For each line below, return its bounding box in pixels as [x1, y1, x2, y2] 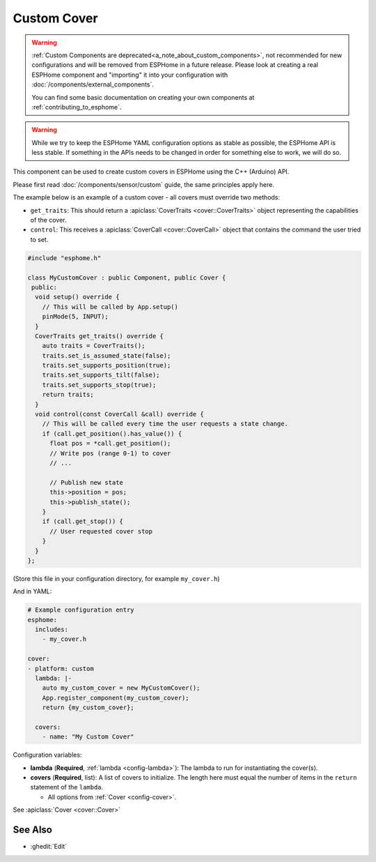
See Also [13, 824, 52, 836]
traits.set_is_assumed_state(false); [42, 351, 171, 359]
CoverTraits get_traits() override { [35, 332, 164, 340]
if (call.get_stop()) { [42, 517, 123, 526]
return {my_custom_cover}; [42, 704, 135, 711]
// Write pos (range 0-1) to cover [49, 449, 171, 457]
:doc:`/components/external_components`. [31, 80, 155, 89]
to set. [30, 235, 49, 243]
